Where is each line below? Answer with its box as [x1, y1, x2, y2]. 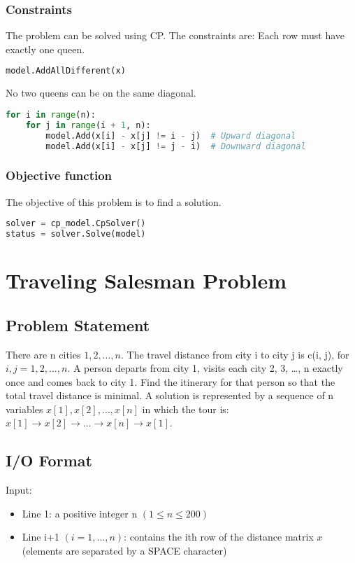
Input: [6, 482, 32, 497]
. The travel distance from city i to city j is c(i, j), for [120, 347, 349, 361]
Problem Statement [6, 314, 150, 335]
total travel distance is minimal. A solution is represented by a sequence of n [6, 388, 334, 403]
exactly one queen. [6, 41, 85, 56]
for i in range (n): [6, 109, 96, 120]
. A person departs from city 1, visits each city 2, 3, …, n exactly [67, 361, 343, 375]
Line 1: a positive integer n [22, 506, 138, 520]
